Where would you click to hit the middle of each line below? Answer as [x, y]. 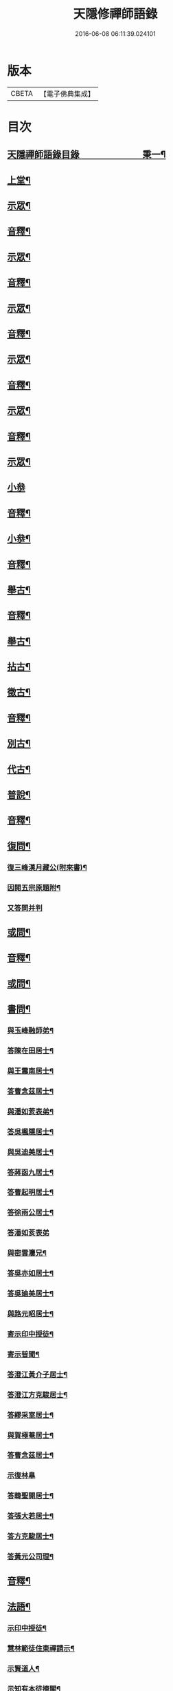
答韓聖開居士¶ [30, 1496]
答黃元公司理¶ [30, 1556]
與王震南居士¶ [30, 1071]
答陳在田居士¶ [30, 1051]
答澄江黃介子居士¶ [37, 1374]
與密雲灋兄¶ [27, 1253]
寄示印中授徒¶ [30, 1334]
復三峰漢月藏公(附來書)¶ [47, 867]
